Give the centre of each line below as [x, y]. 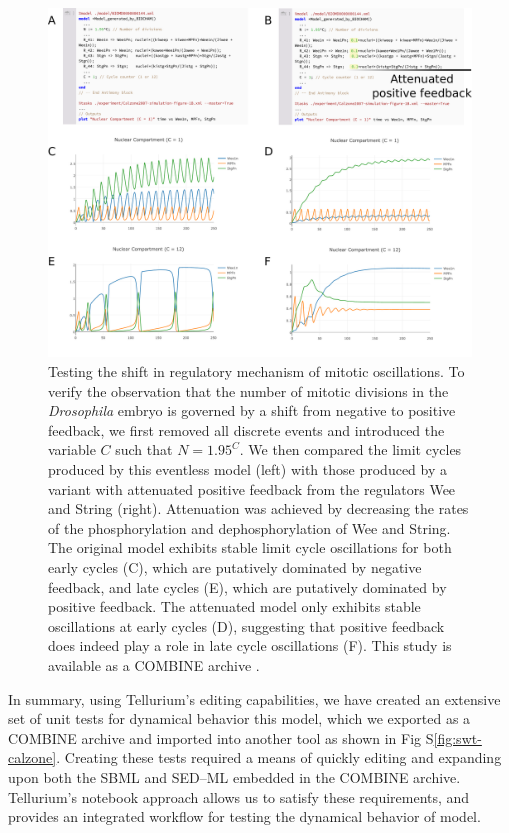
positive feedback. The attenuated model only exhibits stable [234, 606]
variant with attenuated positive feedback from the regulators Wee [252, 488]
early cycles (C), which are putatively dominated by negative [235, 567]
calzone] [32, 757]
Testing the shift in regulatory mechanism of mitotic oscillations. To [256, 371]
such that [144, 449]
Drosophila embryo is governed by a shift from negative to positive [252, 410]
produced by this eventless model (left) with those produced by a [247, 469]
